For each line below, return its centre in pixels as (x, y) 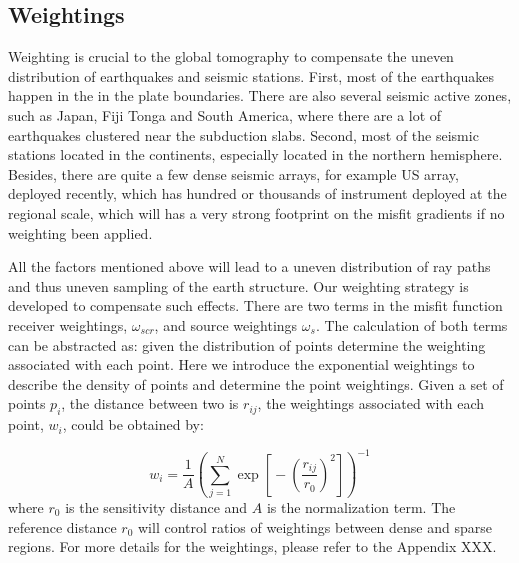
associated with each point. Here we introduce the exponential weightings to (241, 364)
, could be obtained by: (133, 424)
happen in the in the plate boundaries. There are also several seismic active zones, (260, 95)
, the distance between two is (150, 403)
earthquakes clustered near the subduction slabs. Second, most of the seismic (243, 134)
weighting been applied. (80, 232)
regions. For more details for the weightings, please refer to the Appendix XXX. (252, 546)
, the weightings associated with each (371, 403)
